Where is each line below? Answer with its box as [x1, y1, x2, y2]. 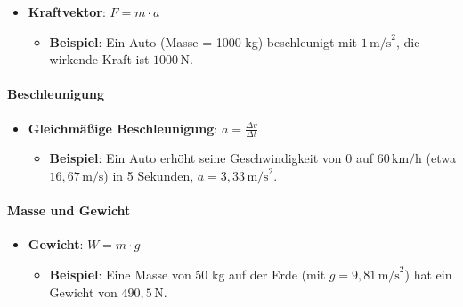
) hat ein [404, 264, 452, 283]
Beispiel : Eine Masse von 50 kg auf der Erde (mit [49, 264, 326, 283]
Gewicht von [49, 282, 118, 301]
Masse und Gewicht [7, 201, 131, 220]
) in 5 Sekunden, [103, 166, 194, 184]
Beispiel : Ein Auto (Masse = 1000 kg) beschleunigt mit [49, 32, 358, 51]
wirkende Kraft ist [49, 50, 150, 69]
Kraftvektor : [28, 3, 106, 20]
